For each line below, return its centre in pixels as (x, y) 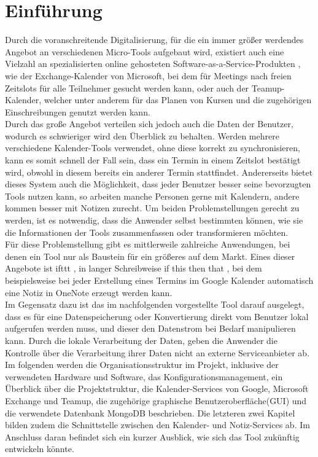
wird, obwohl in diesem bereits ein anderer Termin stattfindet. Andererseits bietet (159, 172)
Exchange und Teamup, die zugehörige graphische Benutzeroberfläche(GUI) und (156, 400)
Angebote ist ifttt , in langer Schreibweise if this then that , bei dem (134, 268)
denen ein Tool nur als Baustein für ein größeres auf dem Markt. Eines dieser (150, 256)
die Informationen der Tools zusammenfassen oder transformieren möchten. (147, 232)
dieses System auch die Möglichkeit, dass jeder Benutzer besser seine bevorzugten (158, 184)
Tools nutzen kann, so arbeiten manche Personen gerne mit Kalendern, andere (152, 196)
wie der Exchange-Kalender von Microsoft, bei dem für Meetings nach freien (148, 75)
